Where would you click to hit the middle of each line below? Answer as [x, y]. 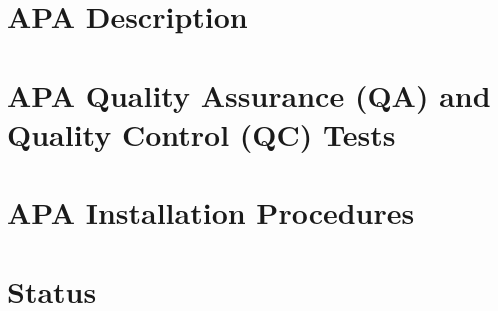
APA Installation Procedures [211, 212]
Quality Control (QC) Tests [201, 133]
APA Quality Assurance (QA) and [249, 94]
